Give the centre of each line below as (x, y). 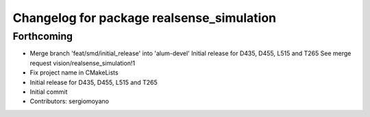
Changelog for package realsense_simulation (145, 18)
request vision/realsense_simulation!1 (83, 63)
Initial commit (49, 92)
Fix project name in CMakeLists (74, 73)
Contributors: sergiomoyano (70, 101)
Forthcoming (43, 36)
